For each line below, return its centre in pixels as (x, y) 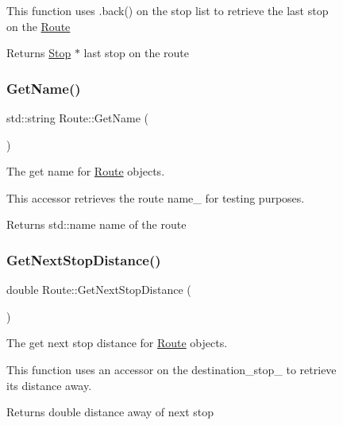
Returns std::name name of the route (96, 224)
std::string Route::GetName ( (77, 118)
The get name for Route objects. (86, 171)
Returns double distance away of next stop (110, 412)
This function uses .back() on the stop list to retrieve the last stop (168, 10)
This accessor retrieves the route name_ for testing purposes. (156, 197)
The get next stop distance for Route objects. (117, 343)
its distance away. (49, 385)
